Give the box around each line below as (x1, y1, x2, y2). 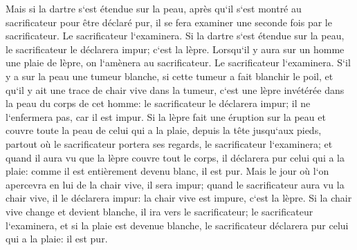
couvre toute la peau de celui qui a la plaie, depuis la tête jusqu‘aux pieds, (6, 123, 322, 137)
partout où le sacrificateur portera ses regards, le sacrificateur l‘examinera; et (6, 136, 333, 151)
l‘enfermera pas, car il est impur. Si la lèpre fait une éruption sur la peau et (6, 109, 326, 124)
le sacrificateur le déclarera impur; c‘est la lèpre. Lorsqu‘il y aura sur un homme (6, 41, 345, 56)
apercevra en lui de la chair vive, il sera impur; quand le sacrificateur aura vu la (6, 177, 345, 191)
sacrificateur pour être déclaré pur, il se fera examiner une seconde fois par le (6, 15, 332, 29)
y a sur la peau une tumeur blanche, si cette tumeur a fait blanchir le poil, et (6, 68, 333, 83)
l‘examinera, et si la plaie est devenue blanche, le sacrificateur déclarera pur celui (6, 218, 349, 232)
